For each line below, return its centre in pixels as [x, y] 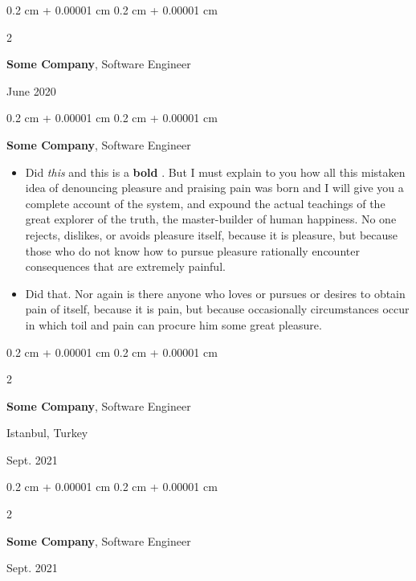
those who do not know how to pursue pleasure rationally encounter [192, 250]
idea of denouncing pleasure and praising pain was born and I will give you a [214, 188]
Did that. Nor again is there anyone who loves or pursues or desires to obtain [215, 293]
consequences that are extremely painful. [125, 266]
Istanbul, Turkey [47, 433]
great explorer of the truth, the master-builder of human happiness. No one [211, 219]
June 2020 [31, 90]
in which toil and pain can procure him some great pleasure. [173, 324]
